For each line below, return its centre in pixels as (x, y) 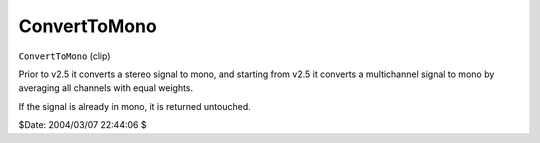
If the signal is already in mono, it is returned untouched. (134, 106)
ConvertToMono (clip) (64, 56)
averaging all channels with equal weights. (106, 88)
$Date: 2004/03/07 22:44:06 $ (82, 125)
